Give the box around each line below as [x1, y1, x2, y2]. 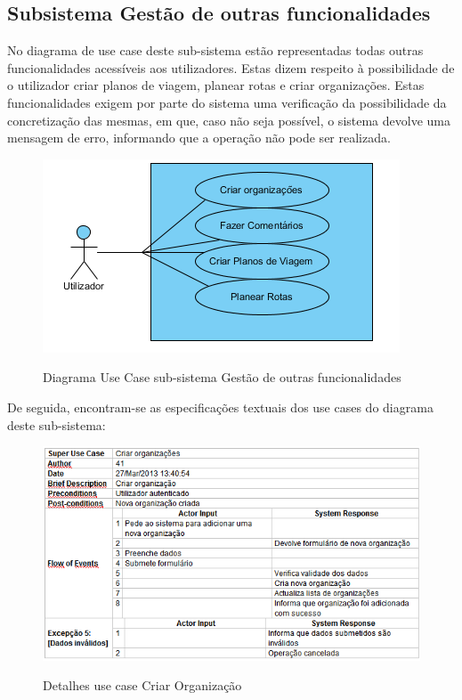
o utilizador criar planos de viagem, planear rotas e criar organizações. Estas [7, 76, 425, 94]
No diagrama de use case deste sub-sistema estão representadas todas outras [7, 41, 424, 60]
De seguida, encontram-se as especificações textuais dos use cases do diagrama [7, 397, 434, 416]
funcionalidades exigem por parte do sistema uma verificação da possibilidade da [7, 93, 447, 111]
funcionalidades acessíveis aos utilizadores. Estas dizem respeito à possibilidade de [7, 58, 455, 77]
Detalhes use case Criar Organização [43, 676, 242, 695]
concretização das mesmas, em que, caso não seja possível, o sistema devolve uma [7, 110, 450, 129]
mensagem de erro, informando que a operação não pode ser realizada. [7, 128, 391, 147]
